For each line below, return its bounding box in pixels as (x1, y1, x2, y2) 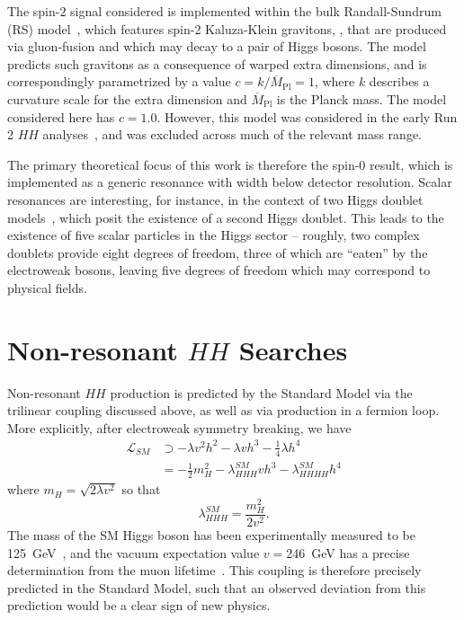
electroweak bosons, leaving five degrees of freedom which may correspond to (7, 261, 431, 279)
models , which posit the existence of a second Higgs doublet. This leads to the (7, 208, 444, 226)
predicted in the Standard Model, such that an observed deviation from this (7, 578, 426, 597)
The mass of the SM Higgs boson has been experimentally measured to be (7, 525, 415, 544)
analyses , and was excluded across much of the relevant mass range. (42, 125, 422, 144)
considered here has (7, 107, 115, 126)
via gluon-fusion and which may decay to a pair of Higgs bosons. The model (7, 37, 426, 56)
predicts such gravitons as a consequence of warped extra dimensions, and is (7, 54, 427, 73)
